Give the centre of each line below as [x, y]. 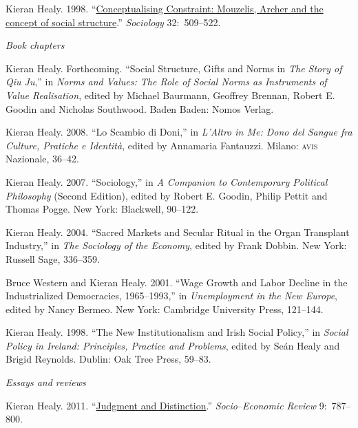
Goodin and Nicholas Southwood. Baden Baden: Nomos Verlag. [140, 108]
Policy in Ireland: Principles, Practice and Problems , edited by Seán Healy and [173, 345]
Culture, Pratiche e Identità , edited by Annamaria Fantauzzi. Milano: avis [162, 145]
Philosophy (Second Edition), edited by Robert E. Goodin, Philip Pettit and [167, 195]
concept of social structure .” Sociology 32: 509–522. [113, 22]
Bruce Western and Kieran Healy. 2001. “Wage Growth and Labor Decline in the [177, 282]
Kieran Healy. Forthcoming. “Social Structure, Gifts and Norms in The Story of [174, 68]
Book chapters [35, 45]
